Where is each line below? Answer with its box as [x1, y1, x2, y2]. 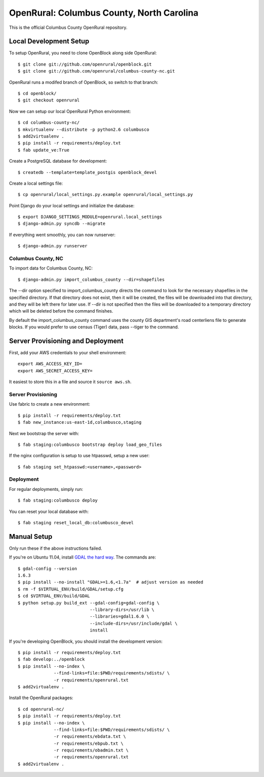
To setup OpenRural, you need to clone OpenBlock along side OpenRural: [9, 50, 157, 56]
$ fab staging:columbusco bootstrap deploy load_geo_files [18, 441, 162, 447]
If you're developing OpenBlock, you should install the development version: [9, 638, 163, 644]
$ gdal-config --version [18, 566, 77, 571]
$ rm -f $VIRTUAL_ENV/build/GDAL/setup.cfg [18, 586, 124, 592]
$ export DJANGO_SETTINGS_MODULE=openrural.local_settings [18, 214, 162, 220]
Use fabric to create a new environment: [9, 401, 90, 407]
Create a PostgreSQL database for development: [9, 158, 107, 164]
